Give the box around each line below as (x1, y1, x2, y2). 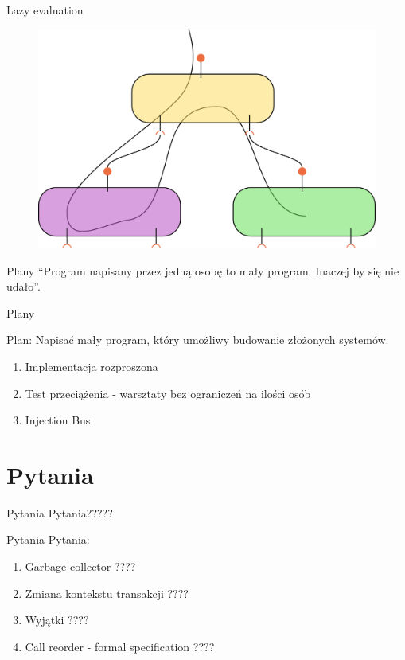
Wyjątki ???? (25, 611, 89, 628)
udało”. (6, 278, 41, 295)
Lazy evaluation (6, 2, 84, 18)
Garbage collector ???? (25, 558, 136, 574)
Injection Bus (25, 412, 91, 428)
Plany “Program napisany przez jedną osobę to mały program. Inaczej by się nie (6, 262, 399, 279)
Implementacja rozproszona (25, 357, 158, 374)
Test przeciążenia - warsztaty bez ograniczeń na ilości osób (25, 385, 311, 401)
